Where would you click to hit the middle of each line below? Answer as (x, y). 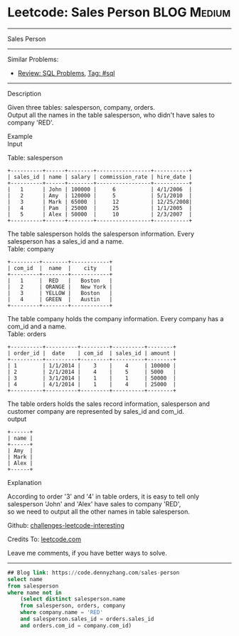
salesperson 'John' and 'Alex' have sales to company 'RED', (94, 504)
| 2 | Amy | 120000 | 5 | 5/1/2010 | (100, 196)
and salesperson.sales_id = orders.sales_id (87, 619)
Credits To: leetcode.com (44, 539)
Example (20, 136)
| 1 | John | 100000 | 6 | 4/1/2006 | (100, 189)
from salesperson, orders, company (73, 606)
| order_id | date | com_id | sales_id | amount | (92, 353)
